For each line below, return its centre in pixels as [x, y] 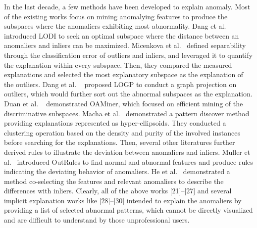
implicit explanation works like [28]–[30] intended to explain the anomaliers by [123, 200]
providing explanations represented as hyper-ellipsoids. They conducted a [115, 123]
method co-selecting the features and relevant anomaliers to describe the [114, 181]
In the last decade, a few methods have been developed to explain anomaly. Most [127, 6]
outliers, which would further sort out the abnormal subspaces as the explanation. [128, 94]
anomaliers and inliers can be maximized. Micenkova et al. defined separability [125, 45]
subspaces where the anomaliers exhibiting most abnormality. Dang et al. [115, 26]
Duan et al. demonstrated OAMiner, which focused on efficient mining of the [124, 103]
